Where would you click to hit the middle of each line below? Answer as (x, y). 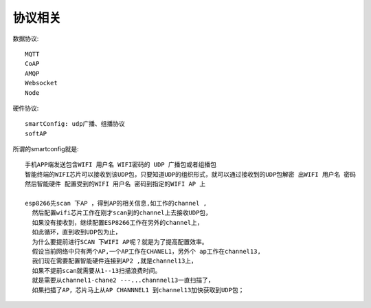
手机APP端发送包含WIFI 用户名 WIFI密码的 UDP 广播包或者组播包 (121, 165)
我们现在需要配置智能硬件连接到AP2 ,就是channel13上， (114, 261)
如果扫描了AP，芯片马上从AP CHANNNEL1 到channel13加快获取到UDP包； (138, 290)
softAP (36, 133)
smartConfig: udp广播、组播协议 (75, 124)
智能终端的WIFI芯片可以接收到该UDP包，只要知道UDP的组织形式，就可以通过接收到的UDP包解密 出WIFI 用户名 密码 (191, 174)
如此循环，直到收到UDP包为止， (77, 232)
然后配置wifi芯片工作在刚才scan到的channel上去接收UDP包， (122, 213)
